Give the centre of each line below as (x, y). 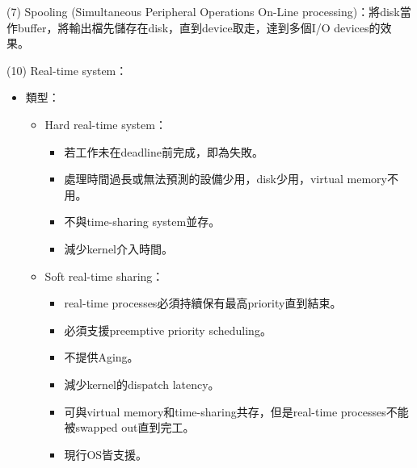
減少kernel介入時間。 (118, 248)
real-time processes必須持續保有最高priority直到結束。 (203, 303)
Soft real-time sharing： (104, 276)
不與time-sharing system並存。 (142, 221)
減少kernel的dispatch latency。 (142, 384)
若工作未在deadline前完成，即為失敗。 (164, 151)
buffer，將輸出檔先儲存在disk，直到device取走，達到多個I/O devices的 (199, 27)
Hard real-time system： (105, 124)
